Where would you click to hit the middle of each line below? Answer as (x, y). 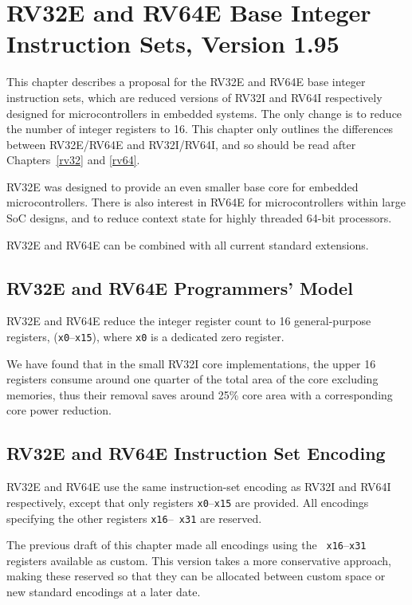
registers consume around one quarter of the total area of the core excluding (192, 379)
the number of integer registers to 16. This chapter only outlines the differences (200, 129)
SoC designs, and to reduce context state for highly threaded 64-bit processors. (199, 218)
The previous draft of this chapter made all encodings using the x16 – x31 (186, 545)
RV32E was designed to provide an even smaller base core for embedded (182, 186)
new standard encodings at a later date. (104, 592)
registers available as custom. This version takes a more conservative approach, (199, 560)
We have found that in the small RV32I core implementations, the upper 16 (191, 363)
